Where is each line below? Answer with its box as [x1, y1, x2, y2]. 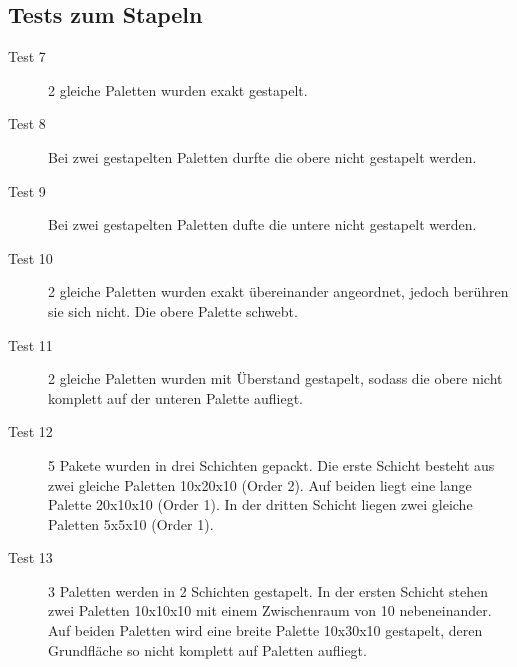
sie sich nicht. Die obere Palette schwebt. [48, 300, 298, 321]
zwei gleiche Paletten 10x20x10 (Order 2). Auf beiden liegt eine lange [48, 474, 472, 495]
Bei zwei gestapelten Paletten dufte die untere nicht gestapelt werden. [48, 214, 477, 235]
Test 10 [8, 247, 53, 268]
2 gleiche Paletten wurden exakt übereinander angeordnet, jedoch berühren [48, 281, 509, 302]
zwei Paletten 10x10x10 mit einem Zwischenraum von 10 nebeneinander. [48, 600, 492, 621]
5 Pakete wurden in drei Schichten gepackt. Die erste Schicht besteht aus [48, 454, 495, 475]
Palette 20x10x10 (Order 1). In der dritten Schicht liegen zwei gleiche [48, 494, 473, 515]
